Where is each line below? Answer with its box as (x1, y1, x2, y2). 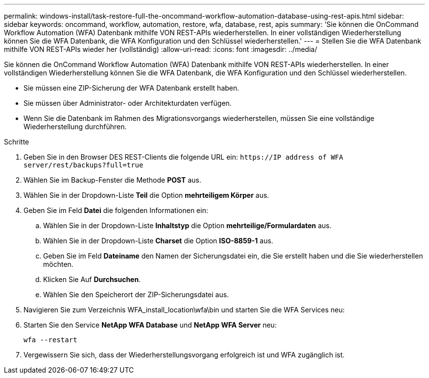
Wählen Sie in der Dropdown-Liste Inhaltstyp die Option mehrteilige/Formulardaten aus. (43, 221, 332, 230)
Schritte (4, 138, 29, 146)
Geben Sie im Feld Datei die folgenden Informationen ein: (24, 206, 208, 214)
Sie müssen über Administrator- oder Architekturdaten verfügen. (24, 99, 232, 107)
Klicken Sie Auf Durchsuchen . (43, 275, 141, 283)
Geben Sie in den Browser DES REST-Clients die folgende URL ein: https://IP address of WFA (24, 153, 343, 161)
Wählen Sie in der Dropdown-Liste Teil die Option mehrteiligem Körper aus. (24, 191, 269, 199)
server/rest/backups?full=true (24, 161, 143, 169)
